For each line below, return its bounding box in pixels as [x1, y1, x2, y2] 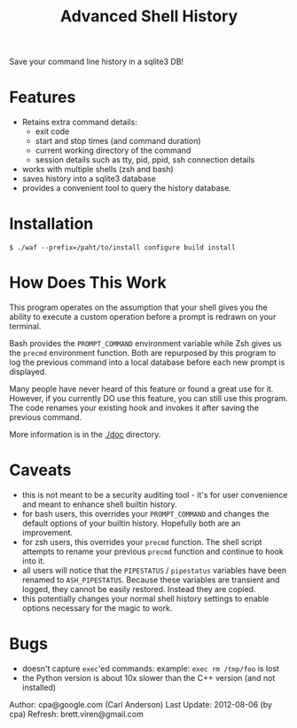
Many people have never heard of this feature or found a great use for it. [9, 384, 274, 394]
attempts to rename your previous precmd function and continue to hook [21, 546, 284, 557]
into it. [21, 555, 46, 566]
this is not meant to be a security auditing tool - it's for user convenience [21, 489, 288, 500]
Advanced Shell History [59, 6, 238, 27]
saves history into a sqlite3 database [21, 173, 157, 184]
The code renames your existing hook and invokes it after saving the [9, 402, 260, 413]
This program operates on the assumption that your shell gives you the [9, 302, 268, 313]
